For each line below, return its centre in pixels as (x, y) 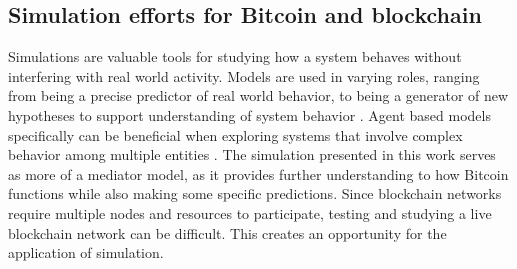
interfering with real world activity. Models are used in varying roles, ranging (244, 75)
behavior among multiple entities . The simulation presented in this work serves (252, 154)
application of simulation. (86, 252)
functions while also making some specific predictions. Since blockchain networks (255, 193)
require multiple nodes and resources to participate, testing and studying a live (250, 212)
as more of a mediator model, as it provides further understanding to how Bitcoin (258, 173)
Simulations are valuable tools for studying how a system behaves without (235, 56)
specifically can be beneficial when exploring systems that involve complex (235, 134)
